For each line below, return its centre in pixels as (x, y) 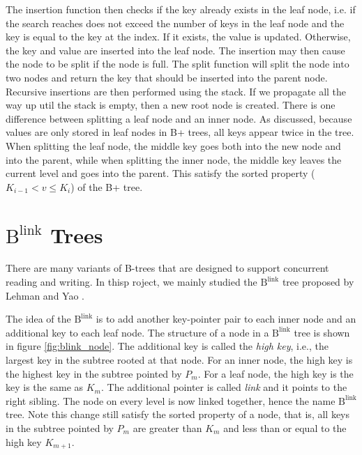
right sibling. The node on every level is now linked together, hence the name (171, 400)
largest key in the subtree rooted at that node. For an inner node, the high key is (179, 360)
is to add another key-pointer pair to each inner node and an (226, 319)
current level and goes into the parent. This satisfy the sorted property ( (160, 173)
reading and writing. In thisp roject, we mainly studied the (131, 282)
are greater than (167, 427)
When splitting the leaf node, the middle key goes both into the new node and (173, 145)
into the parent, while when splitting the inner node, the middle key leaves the (174, 159)
